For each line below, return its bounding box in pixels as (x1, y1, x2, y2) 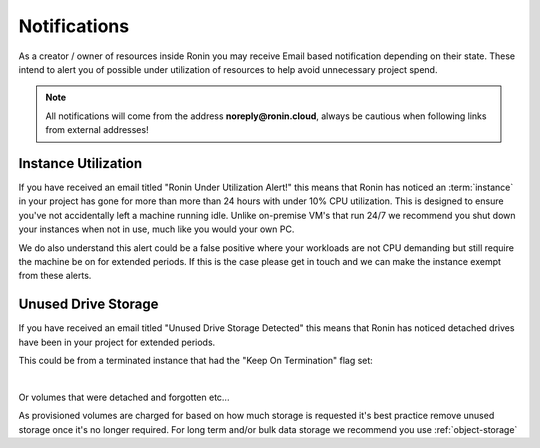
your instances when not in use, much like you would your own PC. (18, 223, 295, 235)
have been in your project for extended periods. (18, 336, 216, 348)
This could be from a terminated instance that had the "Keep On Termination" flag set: (18, 355, 374, 367)
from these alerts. (18, 270, 92, 282)
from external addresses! (45, 124, 149, 136)
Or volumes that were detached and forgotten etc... (18, 391, 230, 403)
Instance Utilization (18, 155, 143, 172)
